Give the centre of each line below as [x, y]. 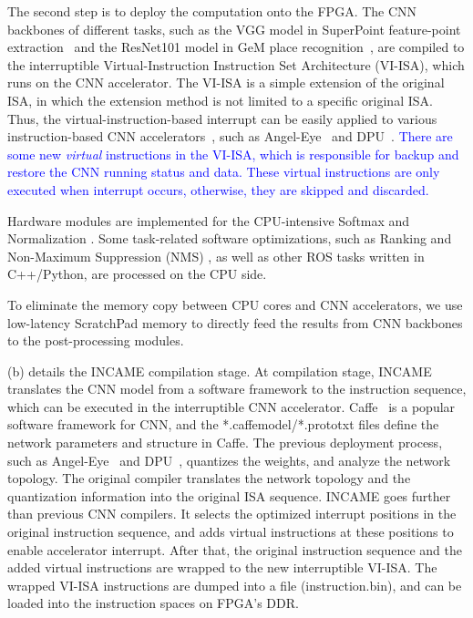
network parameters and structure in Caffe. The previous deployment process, [225, 443]
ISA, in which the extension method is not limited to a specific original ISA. [220, 100]
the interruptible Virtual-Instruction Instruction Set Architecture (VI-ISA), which [236, 64]
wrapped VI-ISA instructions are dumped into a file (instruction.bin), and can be [235, 585]
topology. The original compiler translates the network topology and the [209, 478]
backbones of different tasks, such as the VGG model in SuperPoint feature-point [234, 29]
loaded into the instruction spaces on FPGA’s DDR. [153, 603]
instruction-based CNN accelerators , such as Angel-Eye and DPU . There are [230, 136]
